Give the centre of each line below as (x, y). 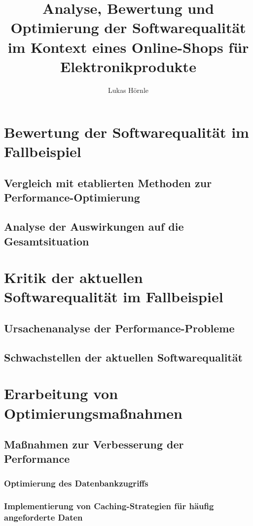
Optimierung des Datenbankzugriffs (76, 483)
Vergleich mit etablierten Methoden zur (108, 183)
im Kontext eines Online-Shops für (128, 47)
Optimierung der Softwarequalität (128, 27)
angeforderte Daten (43, 517)
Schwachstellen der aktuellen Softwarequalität (123, 357)
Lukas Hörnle (128, 90)
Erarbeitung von (61, 393)
